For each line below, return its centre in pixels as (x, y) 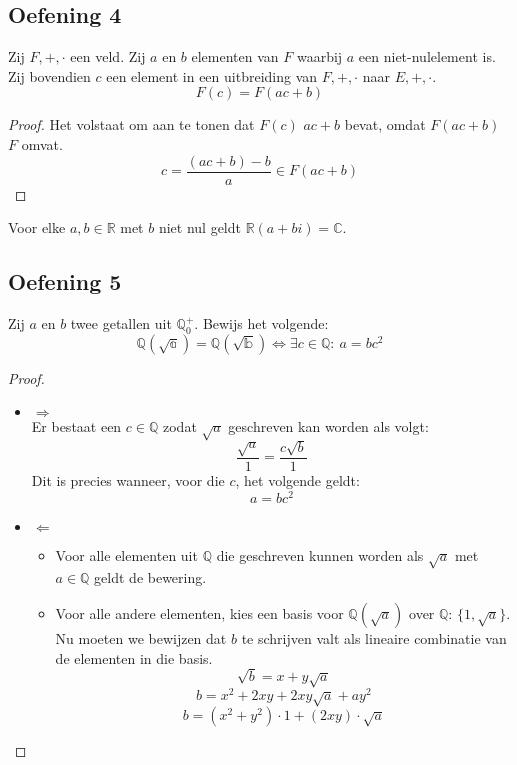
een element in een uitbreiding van (212, 75)
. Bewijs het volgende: (261, 323)
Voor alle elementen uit (126, 554)
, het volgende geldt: (297, 480)
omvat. (42, 143)
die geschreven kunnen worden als (320, 554)
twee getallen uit (121, 323)
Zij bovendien (49, 75)
